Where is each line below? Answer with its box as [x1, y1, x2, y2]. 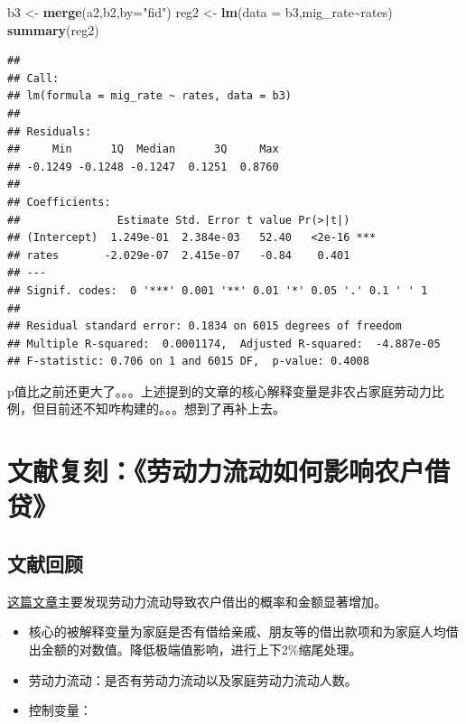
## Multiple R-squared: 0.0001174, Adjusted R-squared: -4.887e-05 [7, 337, 441, 350]
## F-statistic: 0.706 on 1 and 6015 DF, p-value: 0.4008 [7, 355, 369, 368]
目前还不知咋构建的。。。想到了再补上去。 [44, 399, 285, 418]
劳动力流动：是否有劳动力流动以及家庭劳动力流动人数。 [28, 670, 358, 689]
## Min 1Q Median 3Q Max [7, 143, 279, 156]
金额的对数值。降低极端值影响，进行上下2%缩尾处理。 [41, 640, 362, 659]
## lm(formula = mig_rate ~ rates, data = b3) [7, 89, 292, 103]
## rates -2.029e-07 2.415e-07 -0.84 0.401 [7, 248, 350, 262]
